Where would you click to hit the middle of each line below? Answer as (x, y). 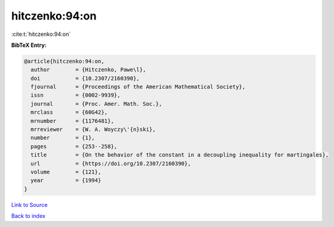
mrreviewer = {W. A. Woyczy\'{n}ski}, (93, 130)
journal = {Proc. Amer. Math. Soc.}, (96, 104)
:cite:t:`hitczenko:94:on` (41, 34)
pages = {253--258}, (74, 146)
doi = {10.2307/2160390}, (85, 78)
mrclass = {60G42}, (69, 112)
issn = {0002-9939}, (76, 95)
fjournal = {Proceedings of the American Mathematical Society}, (138, 87)
